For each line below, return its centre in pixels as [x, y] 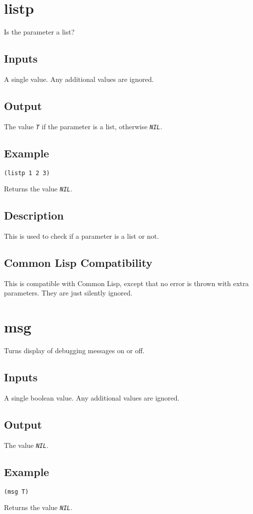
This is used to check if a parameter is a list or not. [81, 236]
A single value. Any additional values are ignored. [79, 79]
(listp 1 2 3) [27, 173]
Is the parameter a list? [39, 32]
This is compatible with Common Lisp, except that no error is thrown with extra [126, 283]
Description [34, 215]
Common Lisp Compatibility [78, 263]
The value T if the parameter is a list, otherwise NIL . [83, 126]
